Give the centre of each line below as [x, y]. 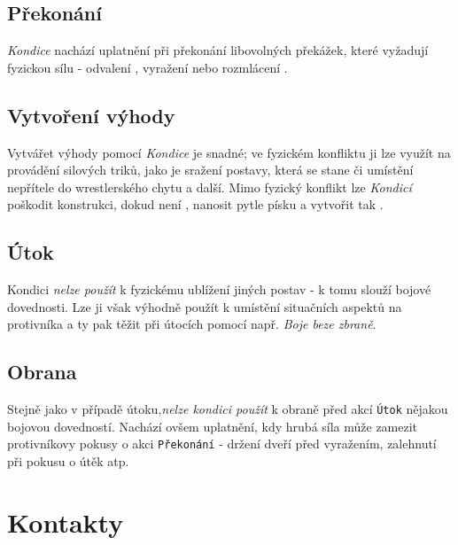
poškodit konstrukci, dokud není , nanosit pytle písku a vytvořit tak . [195, 204]
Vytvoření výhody [91, 115]
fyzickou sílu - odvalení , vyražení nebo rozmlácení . [147, 67]
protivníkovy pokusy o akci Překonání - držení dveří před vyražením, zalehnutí [222, 444]
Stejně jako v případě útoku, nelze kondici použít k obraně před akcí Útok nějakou [228, 409]
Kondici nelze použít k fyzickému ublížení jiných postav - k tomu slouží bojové [219, 289]
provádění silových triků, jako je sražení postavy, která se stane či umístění [210, 170]
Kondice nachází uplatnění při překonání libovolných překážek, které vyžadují [218, 50]
